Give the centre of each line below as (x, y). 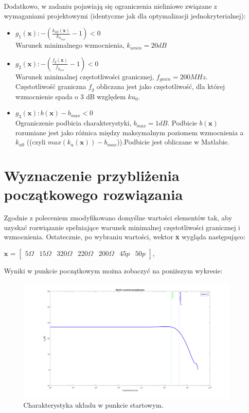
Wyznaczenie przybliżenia (92, 175)
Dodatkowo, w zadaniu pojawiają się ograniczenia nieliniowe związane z (111, 6)
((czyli (36, 142)
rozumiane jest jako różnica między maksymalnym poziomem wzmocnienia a (129, 132)
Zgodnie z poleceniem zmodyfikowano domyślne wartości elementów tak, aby (118, 218)
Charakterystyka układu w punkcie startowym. (94, 405)
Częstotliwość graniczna (51, 86)
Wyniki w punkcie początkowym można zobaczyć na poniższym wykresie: (113, 270)
